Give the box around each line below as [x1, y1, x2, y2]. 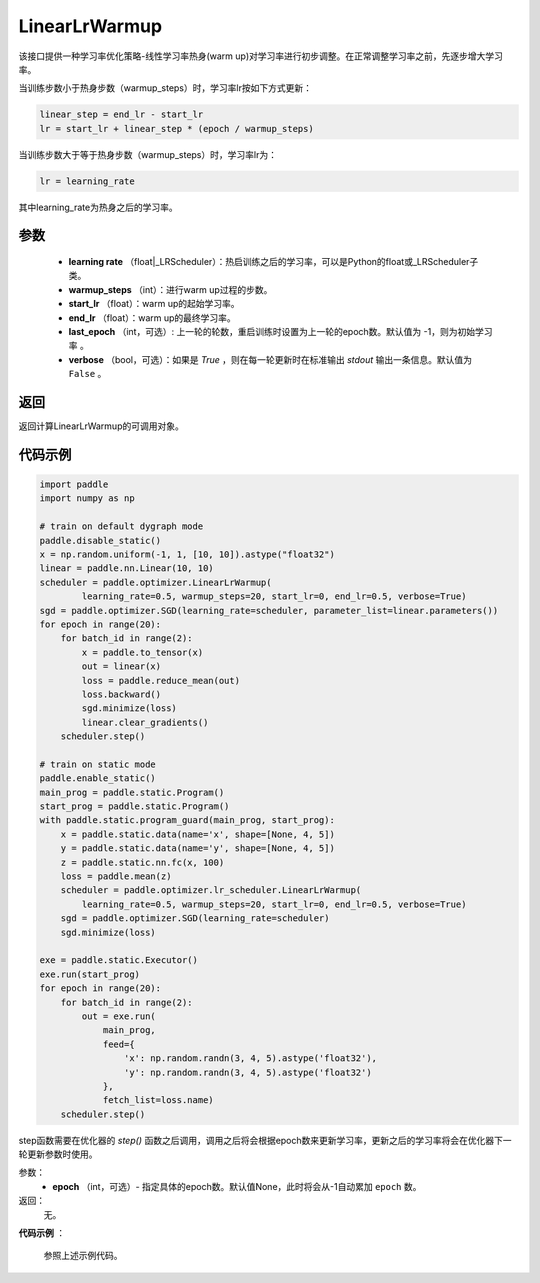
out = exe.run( [81, 1010, 157, 1022]
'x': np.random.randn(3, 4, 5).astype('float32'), [123, 1053, 378, 1064]
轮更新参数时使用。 [18, 1148, 98, 1160]
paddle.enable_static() [39, 773, 157, 784]
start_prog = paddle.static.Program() [39, 801, 230, 812]
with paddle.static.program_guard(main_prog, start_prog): [39, 815, 335, 826]
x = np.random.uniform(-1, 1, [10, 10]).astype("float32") [39, 549, 335, 560]
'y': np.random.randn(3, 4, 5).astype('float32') [123, 1066, 372, 1078]
